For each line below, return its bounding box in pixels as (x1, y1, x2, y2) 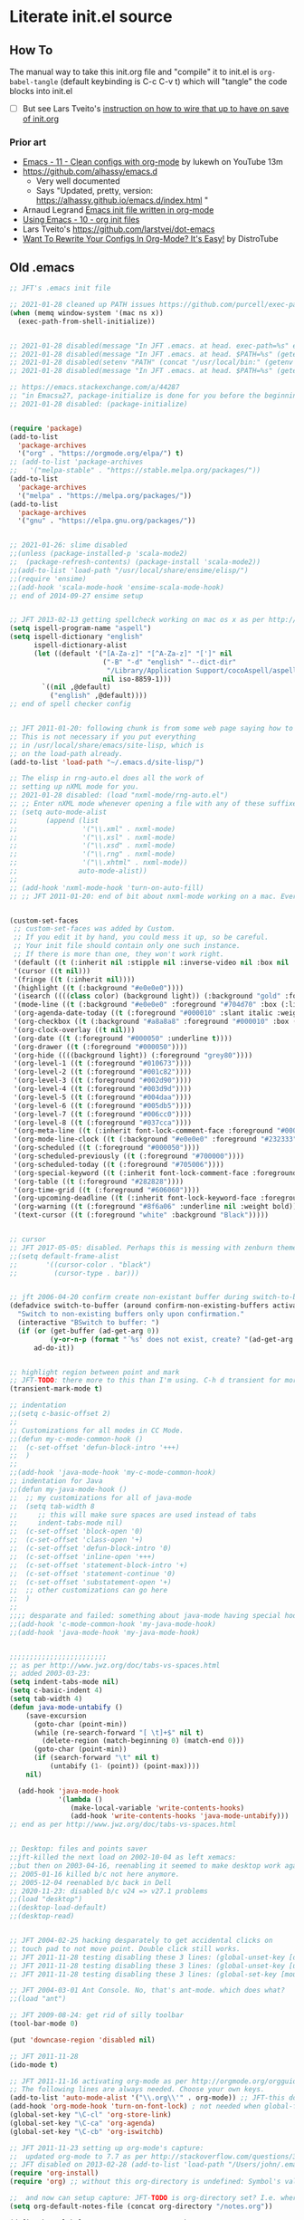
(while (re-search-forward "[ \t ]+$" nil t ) (33, 1727, 204, 1737)
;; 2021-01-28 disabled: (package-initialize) (9, 399, 188, 408)
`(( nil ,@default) (42, 683, 111, 692)
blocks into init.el (9, 86, 73, 96)
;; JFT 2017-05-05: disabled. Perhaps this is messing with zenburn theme (9, 1243, 298, 1252)
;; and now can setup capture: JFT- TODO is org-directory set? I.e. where (9, 2194, 301, 2203)
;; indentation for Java (9, 1477, 103, 1486)
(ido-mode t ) (9, 2060, 59, 2070)
